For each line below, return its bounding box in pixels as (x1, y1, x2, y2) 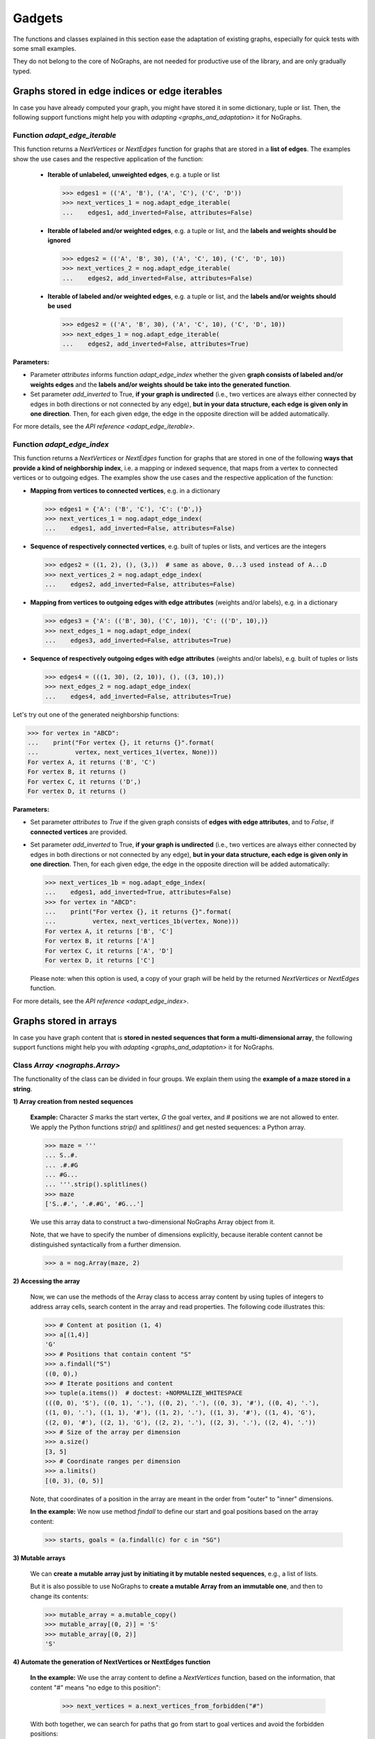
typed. (12, 67, 32, 75)
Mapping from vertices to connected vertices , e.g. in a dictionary (30, 486, 221, 495)
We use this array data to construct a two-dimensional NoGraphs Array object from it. (30, 1218, 276, 1226)
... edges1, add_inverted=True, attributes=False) (44, 888, 232, 897)
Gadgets (12, 10, 64, 26)
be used (47, 302, 72, 310)
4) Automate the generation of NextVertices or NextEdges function (12, 1658, 211, 1666)
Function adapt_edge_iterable (12, 130, 117, 140)
